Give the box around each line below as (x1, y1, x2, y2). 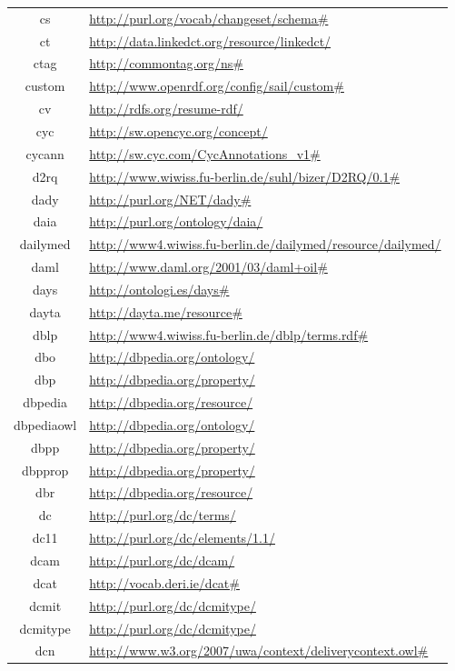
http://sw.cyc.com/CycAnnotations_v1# (89, 144, 321, 163)
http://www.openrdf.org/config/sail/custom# (89, 76, 344, 95)
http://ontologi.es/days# (89, 279, 230, 298)
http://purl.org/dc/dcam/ (89, 551, 235, 569)
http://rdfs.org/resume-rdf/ (89, 99, 243, 118)
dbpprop (21, 460, 69, 479)
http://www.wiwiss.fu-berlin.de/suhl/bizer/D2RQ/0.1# (89, 166, 401, 185)
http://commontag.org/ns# (89, 54, 243, 73)
